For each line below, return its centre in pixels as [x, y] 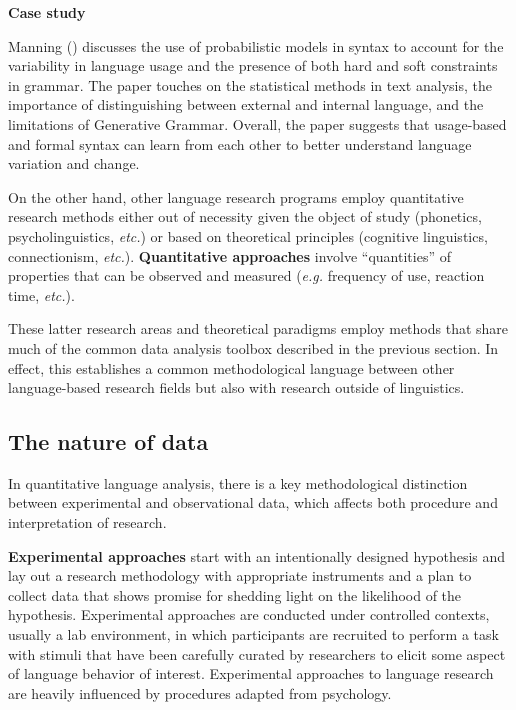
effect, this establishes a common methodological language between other [231, 367]
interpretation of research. [87, 522]
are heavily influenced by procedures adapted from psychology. [200, 692]
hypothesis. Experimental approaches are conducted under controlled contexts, [249, 614]
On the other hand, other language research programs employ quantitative [236, 196]
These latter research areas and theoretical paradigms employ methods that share [258, 328]
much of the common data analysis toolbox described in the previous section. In [253, 347]
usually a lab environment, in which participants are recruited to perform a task [253, 634]
